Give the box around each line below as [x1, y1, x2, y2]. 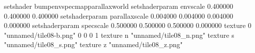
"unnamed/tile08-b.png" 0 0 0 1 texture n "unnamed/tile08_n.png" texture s [4, 29, 234, 40]
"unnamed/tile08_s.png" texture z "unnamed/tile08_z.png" [4, 39, 183, 50]
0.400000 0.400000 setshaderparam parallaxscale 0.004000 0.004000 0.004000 [4, 10, 233, 21]
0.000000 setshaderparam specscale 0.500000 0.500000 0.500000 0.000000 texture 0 [4, 20, 252, 30]
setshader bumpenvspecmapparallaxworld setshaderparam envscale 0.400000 [4, 1, 233, 11]
